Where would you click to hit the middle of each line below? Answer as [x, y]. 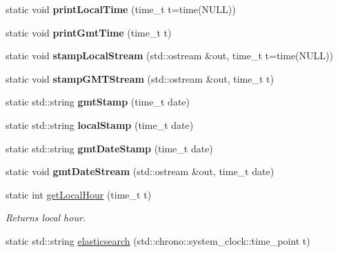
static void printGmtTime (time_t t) [89, 32]
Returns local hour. [46, 217]
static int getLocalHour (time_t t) [79, 194]
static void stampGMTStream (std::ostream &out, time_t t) [140, 78]
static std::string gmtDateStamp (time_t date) [109, 148]
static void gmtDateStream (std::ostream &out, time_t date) [140, 171]
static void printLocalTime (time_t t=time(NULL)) [121, 9]
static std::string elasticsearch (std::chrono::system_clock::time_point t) [158, 240]
